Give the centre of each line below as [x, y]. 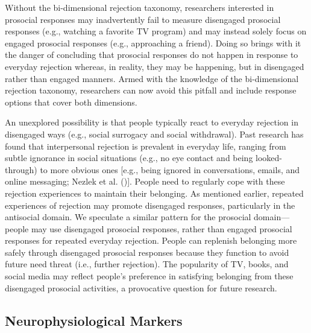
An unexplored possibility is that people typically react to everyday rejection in [152, 122]
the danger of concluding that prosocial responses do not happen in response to [152, 55]
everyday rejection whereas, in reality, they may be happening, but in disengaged [155, 66]
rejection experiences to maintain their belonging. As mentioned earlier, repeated [154, 193]
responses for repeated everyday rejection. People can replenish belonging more [151, 240]
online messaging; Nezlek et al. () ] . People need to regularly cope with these [145, 181]
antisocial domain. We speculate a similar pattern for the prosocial [128, 217]
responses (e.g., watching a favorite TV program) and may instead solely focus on [156, 31]
